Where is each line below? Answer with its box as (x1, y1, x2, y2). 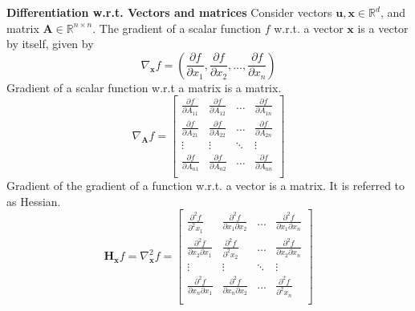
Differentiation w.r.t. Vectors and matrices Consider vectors (6, 4, 332, 20)
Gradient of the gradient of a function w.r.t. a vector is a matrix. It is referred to (6, 177, 405, 194)
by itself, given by (6, 35, 94, 52)
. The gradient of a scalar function (92, 19, 262, 36)
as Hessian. (6, 192, 61, 209)
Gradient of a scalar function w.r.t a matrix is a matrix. (6, 79, 282, 95)
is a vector (357, 19, 409, 36)
